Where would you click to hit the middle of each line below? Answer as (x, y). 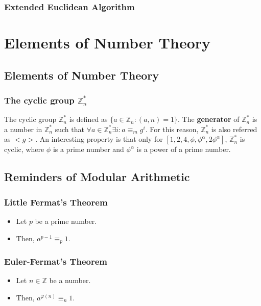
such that (69, 129)
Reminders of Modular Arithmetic (97, 177)
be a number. (70, 280)
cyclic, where (24, 149)
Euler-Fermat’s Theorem (56, 261)
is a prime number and (88, 149)
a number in (23, 129)
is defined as (88, 119)
